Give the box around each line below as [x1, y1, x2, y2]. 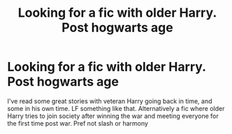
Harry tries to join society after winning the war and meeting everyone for [7, 112, 219, 120]
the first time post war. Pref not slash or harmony [7, 119, 149, 127]
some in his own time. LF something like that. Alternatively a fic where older [7, 104, 225, 112]
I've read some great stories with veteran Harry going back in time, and [7, 96, 212, 105]
